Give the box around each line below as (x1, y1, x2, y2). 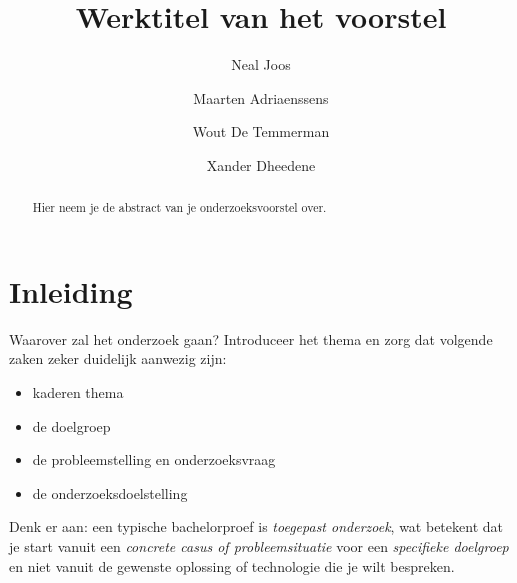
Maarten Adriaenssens (193, 87, 329, 108)
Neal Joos (231, 54, 291, 75)
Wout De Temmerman (192, 121, 330, 142)
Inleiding (9, 270, 133, 311)
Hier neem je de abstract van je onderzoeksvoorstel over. (32, 199, 327, 216)
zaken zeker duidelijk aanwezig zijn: (9, 348, 227, 369)
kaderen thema (32, 382, 124, 403)
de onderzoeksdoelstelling (32, 482, 188, 503)
